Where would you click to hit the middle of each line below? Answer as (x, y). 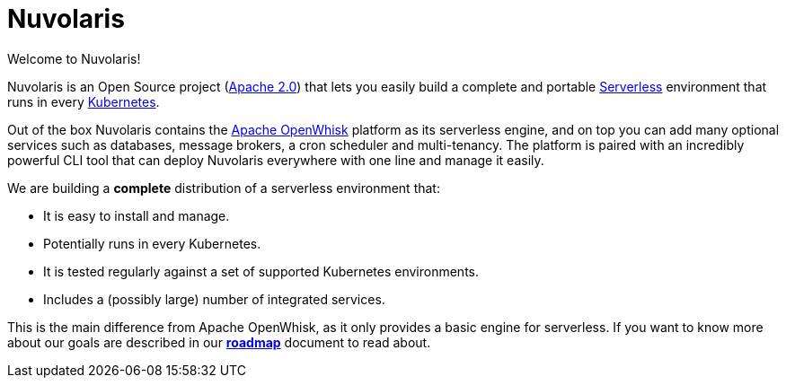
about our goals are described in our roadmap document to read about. (219, 342)
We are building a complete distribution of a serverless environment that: (224, 188)
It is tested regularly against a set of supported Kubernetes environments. (261, 271)
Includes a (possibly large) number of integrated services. (214, 299)
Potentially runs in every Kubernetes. (152, 243)
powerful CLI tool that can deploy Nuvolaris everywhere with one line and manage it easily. (276, 160)
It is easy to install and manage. (137, 215)
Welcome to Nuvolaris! (74, 58)
